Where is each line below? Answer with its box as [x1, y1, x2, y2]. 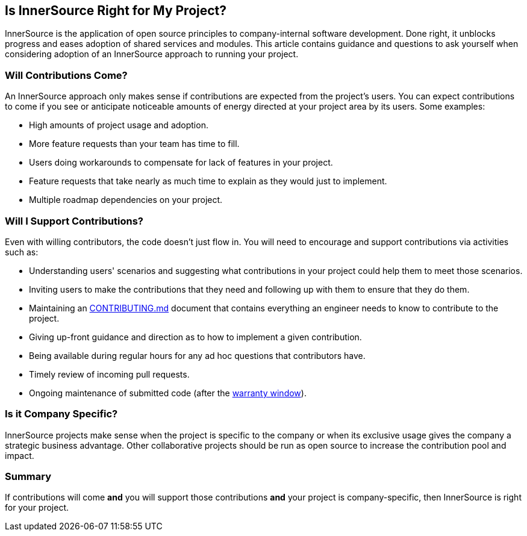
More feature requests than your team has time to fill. [29, 139, 240, 149]
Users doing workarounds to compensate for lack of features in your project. [29, 157, 333, 168]
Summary [5, 470, 52, 483]
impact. [5, 450, 34, 461]
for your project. [5, 502, 69, 513]
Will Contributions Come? [5, 69, 128, 81]
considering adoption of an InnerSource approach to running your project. [5, 49, 299, 60]
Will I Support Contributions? [5, 214, 143, 227]
